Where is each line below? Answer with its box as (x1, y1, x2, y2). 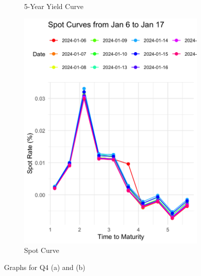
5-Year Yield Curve (24, 1, 83, 11)
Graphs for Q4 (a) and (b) (4, 261, 85, 272)
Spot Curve (24, 245, 59, 255)
